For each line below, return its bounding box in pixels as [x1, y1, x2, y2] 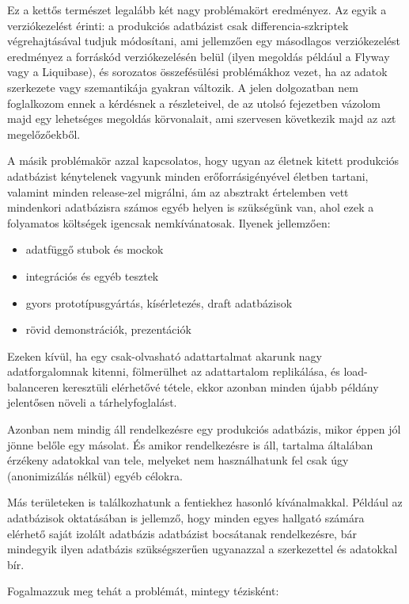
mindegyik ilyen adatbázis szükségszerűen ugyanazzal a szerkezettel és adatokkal [7, 541, 398, 557]
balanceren [7, 378, 59, 395]
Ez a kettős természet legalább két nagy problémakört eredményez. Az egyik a [7, 2, 387, 17]
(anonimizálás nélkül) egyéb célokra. [7, 467, 183, 484]
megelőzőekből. [7, 125, 81, 142]
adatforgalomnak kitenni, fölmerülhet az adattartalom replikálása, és [7, 363, 340, 380]
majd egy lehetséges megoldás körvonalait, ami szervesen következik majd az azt [7, 110, 396, 127]
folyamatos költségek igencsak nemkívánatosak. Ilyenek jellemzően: [7, 214, 331, 231]
